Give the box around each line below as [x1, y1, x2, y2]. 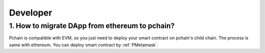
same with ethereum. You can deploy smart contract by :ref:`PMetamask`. [9, 42, 159, 48]
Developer [9, 7, 53, 18]
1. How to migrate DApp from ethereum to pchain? [9, 21, 175, 30]
